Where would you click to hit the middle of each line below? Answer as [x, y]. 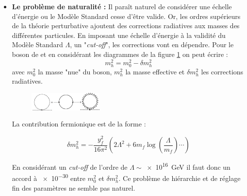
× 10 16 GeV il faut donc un [189, 166]
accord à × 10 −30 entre [49, 178]
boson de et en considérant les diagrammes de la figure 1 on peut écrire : [120, 54]
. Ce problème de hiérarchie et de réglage [180, 178]
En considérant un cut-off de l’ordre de [70, 167]
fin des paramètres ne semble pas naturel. [74, 187]
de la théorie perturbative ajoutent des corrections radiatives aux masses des [126, 26]
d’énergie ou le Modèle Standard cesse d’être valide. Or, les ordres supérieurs [126, 16]
